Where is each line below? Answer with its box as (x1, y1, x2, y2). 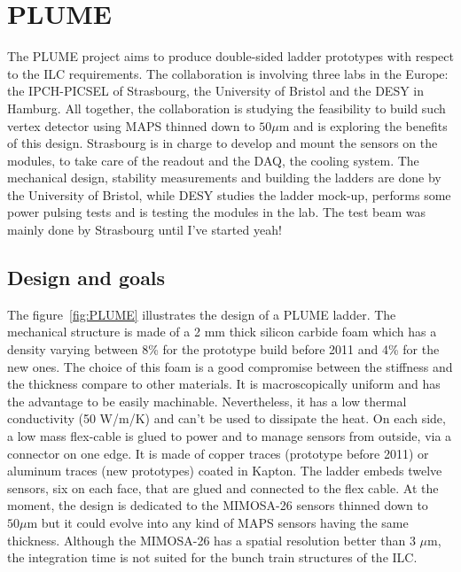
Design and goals (7, 264, 166, 291)
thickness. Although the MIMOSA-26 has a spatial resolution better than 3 (7, 530, 416, 549)
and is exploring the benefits (293, 116, 448, 135)
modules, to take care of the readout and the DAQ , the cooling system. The (7, 151, 419, 169)
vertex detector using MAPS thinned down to (7, 116, 255, 135)
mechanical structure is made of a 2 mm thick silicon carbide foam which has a (7, 322, 437, 341)
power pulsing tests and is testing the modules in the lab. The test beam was (7, 203, 426, 221)
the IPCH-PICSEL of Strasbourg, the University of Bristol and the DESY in (7, 81, 425, 100)
